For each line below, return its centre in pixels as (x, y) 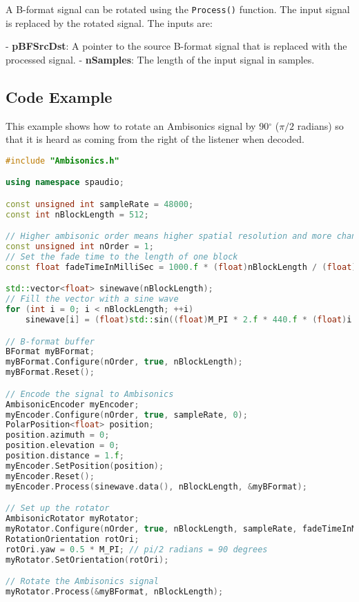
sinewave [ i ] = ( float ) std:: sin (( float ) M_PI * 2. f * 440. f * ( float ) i (188, 320)
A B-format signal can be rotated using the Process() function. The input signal (178, 9)
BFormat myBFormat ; (50, 352)
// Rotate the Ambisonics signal (82, 582)
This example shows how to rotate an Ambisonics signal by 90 (137, 125)
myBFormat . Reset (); (50, 372)
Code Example (59, 96)
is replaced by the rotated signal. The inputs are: (109, 22)
